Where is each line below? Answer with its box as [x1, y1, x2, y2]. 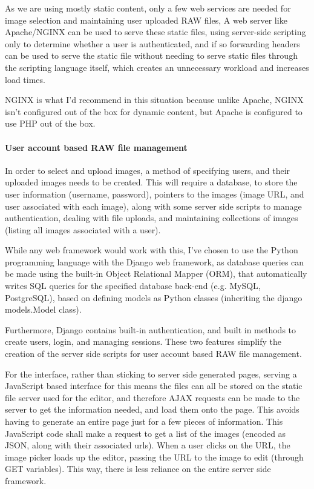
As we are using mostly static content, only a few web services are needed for [5, 2, 291, 14]
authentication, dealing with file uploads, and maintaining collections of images [5, 211, 298, 224]
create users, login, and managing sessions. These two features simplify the [5, 335, 281, 348]
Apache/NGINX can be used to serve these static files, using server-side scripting [5, 25, 306, 38]
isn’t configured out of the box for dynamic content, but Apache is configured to [5, 105, 303, 118]
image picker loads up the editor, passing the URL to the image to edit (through [5, 450, 304, 463]
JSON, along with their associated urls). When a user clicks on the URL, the [5, 439, 290, 451]
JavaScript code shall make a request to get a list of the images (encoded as [5, 427, 286, 439]
